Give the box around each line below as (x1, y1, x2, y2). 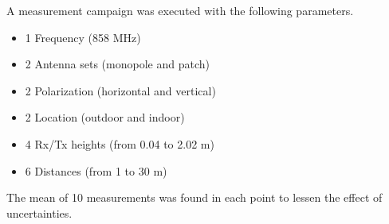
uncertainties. (6, 204, 73, 221)
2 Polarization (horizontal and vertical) (25, 82, 216, 98)
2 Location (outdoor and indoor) (25, 109, 185, 126)
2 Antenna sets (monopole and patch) (25, 56, 210, 72)
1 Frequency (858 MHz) (25, 29, 141, 45)
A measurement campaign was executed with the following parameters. (6, 2, 354, 18)
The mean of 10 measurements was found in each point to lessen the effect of (6, 189, 383, 206)
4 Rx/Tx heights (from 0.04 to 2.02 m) (25, 135, 214, 152)
